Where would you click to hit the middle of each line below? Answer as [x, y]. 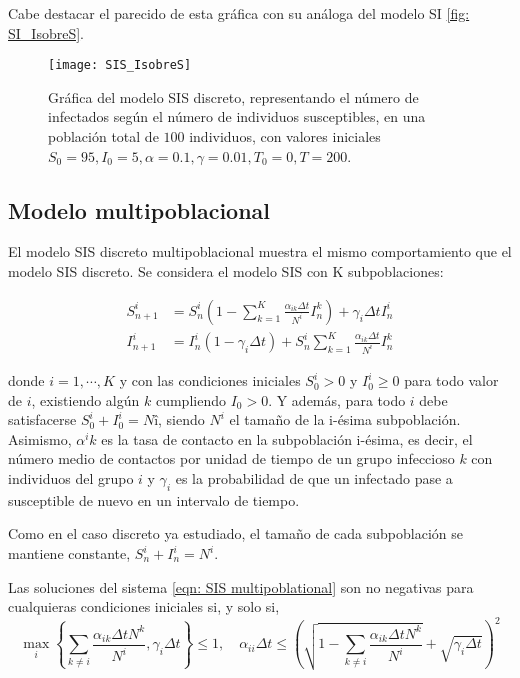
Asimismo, [40, 438]
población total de [103, 136]
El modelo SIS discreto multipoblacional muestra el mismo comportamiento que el [260, 251]
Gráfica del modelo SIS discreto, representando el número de [233, 96]
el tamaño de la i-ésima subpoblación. [345, 419]
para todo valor [451, 380]
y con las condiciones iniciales [210, 380]
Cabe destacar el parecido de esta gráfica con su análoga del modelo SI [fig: [239, 13]
